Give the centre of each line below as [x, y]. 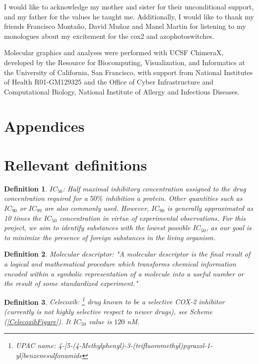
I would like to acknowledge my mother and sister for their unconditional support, [129, 6]
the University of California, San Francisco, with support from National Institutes [129, 72]
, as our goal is [229, 227]
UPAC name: [36, 345]
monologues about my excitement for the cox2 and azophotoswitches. [109, 36]
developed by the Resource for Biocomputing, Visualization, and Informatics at [125, 62]
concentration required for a [46, 198]
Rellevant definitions [76, 164]
